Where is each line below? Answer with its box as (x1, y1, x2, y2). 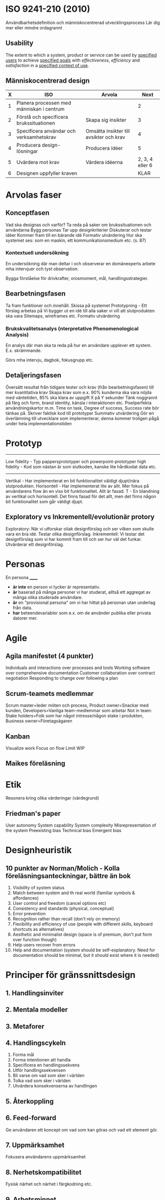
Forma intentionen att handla (12, 1057, 71, 1063)
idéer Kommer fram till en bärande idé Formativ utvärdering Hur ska (5, 232, 142, 238)
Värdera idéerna (85, 159, 123, 165)
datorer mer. (12, 615, 38, 621)
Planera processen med (16, 99, 71, 106)
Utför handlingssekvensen (12, 1067, 66, 1073)
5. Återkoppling (5, 1097, 54, 1106)
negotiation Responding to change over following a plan (5, 675, 118, 681)
